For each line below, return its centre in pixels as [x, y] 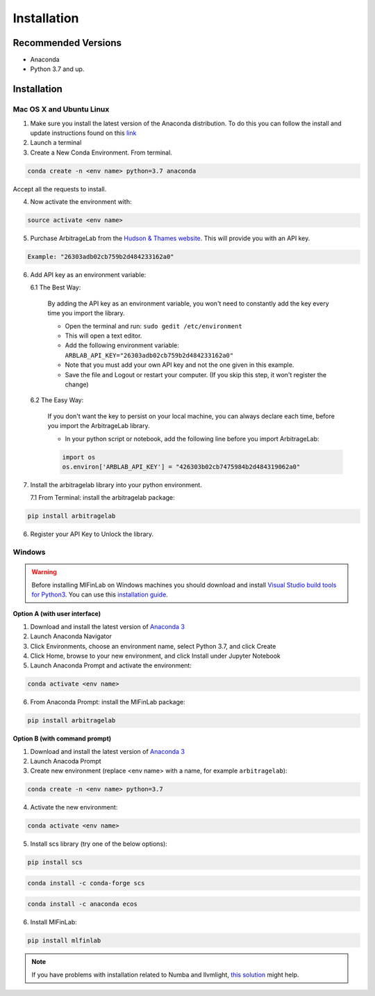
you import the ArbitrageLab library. [99, 426]
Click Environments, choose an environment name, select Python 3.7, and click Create [153, 646]
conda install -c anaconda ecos [83, 904]
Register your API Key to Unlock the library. [92, 534]
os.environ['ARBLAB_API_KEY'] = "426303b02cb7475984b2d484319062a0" [181, 467]
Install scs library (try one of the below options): [99, 844]
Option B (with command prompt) [62, 738]
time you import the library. [86, 313]
